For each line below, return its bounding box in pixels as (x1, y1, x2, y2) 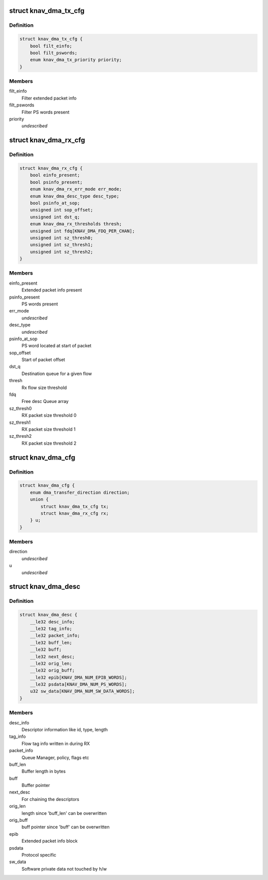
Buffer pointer (21, 782, 50, 788)
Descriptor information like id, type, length (21, 726, 108, 732)
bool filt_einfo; (30, 43, 72, 49)
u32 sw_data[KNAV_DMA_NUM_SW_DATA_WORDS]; (30, 688, 135, 694)
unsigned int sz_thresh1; (30, 242, 93, 248)
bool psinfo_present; (30, 179, 83, 185)
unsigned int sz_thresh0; (30, 235, 93, 241)
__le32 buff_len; (30, 640, 72, 645)
